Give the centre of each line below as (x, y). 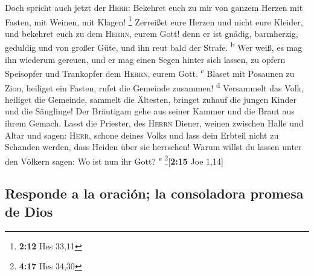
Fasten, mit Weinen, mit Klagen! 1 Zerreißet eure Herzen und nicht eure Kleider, (154, 21)
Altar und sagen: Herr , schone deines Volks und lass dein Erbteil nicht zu (142, 135)
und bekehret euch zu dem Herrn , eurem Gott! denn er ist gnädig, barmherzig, (152, 33)
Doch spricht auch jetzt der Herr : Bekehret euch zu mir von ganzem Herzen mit (154, 7)
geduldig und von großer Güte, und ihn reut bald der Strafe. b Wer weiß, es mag (154, 47)
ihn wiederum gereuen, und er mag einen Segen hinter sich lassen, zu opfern (145, 59)
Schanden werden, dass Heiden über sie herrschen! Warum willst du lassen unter (153, 147)
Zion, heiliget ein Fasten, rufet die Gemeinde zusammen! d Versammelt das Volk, (154, 87)
